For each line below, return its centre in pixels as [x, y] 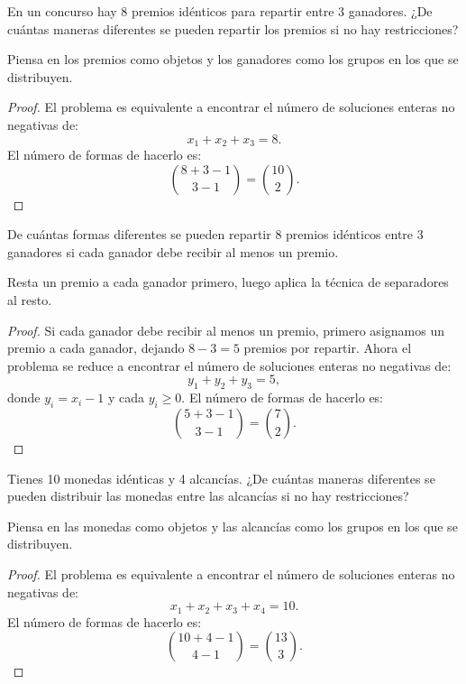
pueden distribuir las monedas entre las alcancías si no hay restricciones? [208, 496]
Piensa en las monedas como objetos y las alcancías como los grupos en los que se [233, 526]
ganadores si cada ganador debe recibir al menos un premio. [173, 251]
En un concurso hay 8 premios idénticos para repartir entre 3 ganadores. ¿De [220, 11]
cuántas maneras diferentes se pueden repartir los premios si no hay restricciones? [233, 28]
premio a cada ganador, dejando [96, 348]
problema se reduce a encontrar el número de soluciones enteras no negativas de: [229, 365]
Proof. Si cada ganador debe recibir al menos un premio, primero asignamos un [226, 330]
